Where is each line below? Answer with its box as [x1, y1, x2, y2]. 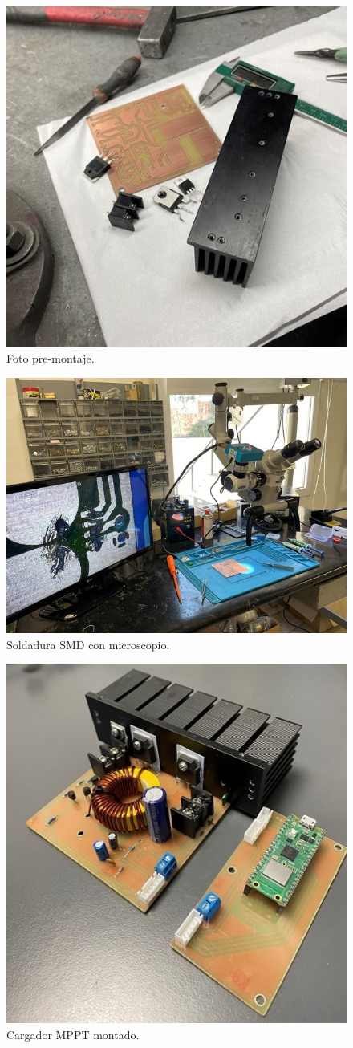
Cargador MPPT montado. [6, 1026, 140, 1042]
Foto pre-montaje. [6, 350, 95, 367]
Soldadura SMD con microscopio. [6, 636, 170, 652]
